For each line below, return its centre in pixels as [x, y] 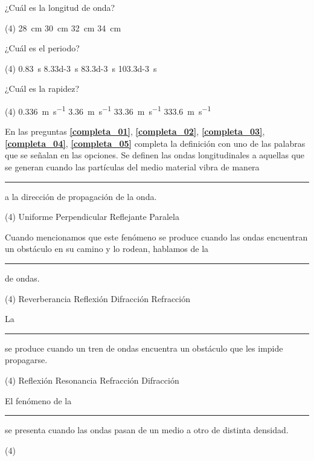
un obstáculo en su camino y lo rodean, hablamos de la [107, 249]
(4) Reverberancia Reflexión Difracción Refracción [98, 298]
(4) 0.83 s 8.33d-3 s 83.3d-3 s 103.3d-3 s [81, 68]
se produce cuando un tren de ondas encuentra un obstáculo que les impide [144, 348]
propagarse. [26, 360]
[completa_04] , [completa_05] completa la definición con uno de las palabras [155, 143]
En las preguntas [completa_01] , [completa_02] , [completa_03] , [135, 131]
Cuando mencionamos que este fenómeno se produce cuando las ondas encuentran [156, 237]
